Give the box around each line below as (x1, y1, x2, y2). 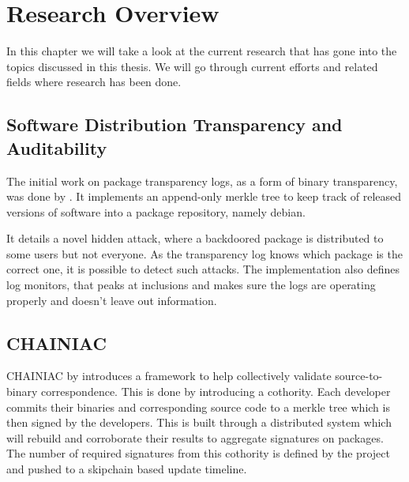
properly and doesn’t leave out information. (6, 292, 217, 308)
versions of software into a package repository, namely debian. (6, 203, 306, 220)
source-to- (335, 367, 383, 384)
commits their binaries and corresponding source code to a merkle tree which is (6, 398, 390, 415)
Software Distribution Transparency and (6, 112, 343, 137)
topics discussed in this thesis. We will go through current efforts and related (6, 58, 378, 74)
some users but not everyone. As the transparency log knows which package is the (6, 245, 403, 262)
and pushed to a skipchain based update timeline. (6, 461, 247, 477)
